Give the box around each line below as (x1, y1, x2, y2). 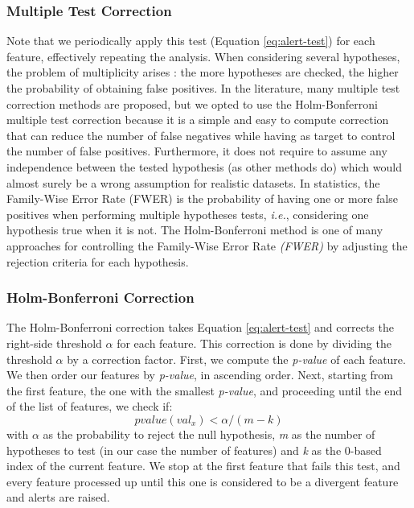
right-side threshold (6, 334, 102, 351)
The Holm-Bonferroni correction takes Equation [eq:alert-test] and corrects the (6, 319, 394, 336)
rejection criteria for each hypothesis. (6, 253, 189, 270)
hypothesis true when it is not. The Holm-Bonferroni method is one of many (6, 221, 383, 238)
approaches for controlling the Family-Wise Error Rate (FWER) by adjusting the (6, 237, 408, 254)
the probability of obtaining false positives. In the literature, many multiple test (6, 80, 400, 96)
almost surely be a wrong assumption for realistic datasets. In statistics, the (6, 174, 380, 191)
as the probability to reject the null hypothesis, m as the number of (43, 425, 375, 442)
